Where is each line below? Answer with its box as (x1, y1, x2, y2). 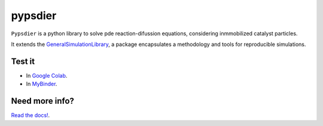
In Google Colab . (26, 72, 68, 79)
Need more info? (11, 96, 75, 106)
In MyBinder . (26, 81, 57, 88)
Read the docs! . (11, 112, 50, 119)
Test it (11, 56, 35, 66)
